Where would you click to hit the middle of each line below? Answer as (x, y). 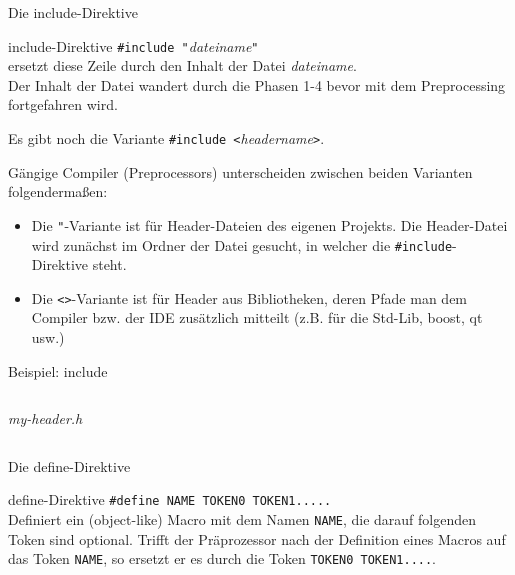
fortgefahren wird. (63, 104)
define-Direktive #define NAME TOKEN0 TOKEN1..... (170, 499)
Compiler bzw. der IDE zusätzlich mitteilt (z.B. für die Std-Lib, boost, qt (257, 317)
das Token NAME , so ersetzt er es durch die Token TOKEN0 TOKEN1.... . (222, 558)
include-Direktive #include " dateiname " (133, 45)
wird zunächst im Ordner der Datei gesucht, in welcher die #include (242, 244)
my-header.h (45, 418)
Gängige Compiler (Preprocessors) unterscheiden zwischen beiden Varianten (240, 171)
